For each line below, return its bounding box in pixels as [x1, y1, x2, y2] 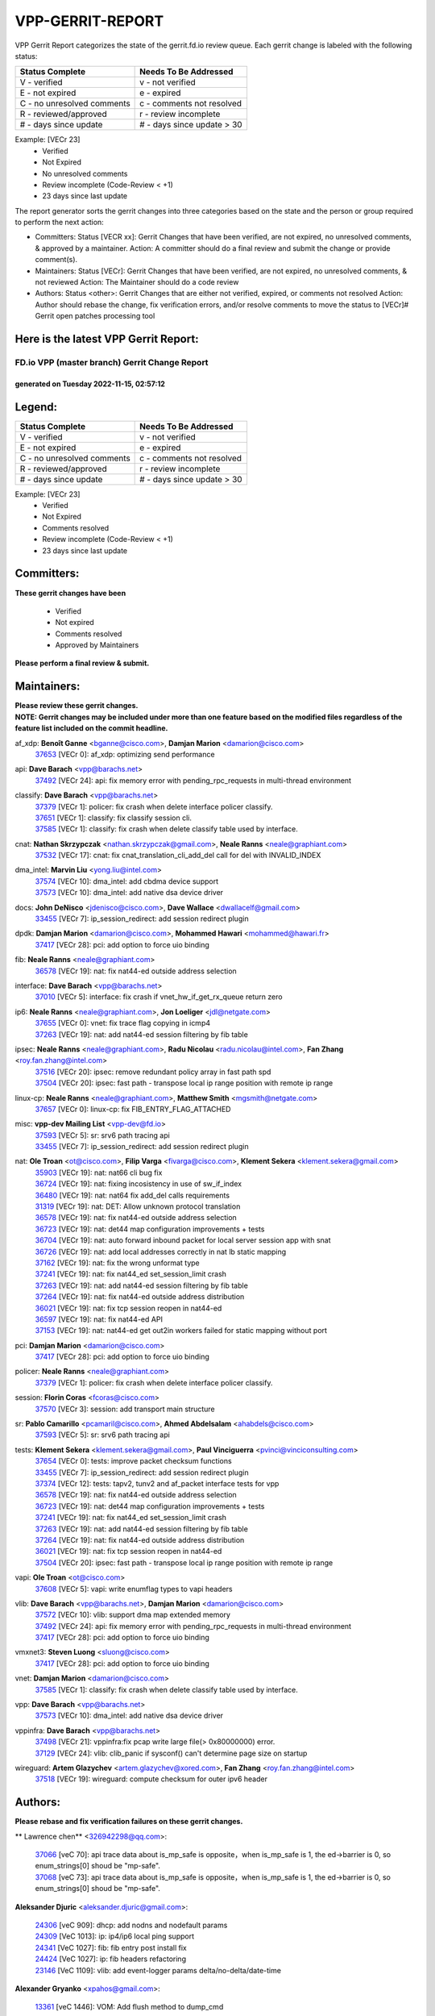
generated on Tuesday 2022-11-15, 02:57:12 [14, 379, 165, 389]
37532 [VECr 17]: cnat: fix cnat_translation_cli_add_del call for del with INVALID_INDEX [35, 851, 321, 860]
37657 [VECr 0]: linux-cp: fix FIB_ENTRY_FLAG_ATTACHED [35, 1104, 231, 1114]
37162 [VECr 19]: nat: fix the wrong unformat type [35, 1258, 201, 1268]
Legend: [14, 400, 58, 414]
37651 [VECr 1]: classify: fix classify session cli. [35, 813, 193, 823]
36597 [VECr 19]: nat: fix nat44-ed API [35, 1314, 163, 1324]
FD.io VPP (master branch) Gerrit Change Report [14, 356, 209, 368]
